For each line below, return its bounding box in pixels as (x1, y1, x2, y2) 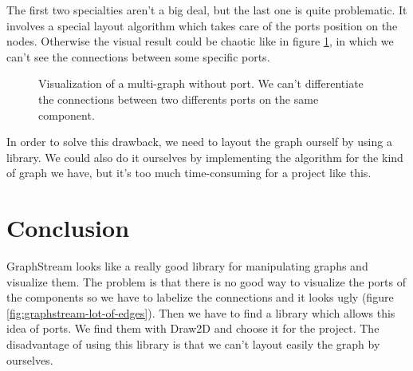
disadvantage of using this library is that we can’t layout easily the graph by (6, 336, 380, 353)
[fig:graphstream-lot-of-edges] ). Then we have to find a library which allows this (6, 304, 395, 321)
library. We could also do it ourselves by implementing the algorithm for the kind (6, 148, 403, 165)
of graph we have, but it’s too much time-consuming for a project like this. (6, 164, 372, 181)
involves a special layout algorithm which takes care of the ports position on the (6, 17, 398, 34)
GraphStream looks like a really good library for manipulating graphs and (6, 258, 368, 274)
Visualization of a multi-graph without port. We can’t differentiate (38, 75, 364, 92)
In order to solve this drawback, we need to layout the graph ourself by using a (6, 133, 392, 150)
